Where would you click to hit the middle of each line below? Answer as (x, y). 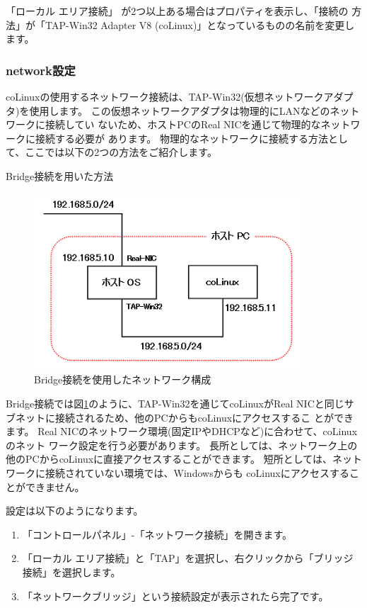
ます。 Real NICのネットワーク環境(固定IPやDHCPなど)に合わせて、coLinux (182, 431)
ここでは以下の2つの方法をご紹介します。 (121, 152)
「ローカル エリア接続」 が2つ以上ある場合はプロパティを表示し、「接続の (177, 11)
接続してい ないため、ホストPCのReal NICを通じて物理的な (183, 124)
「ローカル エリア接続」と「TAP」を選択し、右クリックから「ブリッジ (188, 558)
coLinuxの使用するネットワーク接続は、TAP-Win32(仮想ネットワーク (165, 96)
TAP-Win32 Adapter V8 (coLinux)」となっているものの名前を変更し (200, 24)
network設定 (41, 70)
